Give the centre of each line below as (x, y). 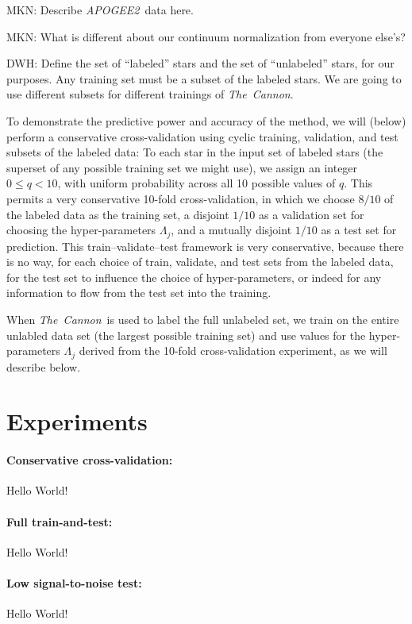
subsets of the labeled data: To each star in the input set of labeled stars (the (195, 152)
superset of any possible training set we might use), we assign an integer (182, 167)
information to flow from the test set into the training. (139, 293)
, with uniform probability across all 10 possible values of (196, 183)
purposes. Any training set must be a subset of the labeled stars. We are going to (204, 78)
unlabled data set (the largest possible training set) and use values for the (186, 335)
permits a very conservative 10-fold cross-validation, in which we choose (181, 198)
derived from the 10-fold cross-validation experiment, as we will (233, 351)
